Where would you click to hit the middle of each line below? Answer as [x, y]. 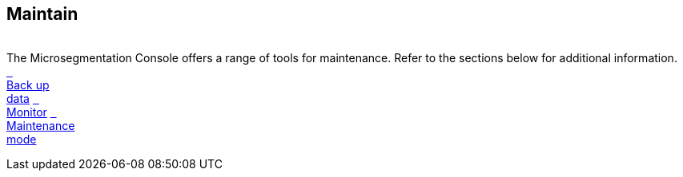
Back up [28, 85]
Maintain [42, 14]
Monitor [27, 112]
